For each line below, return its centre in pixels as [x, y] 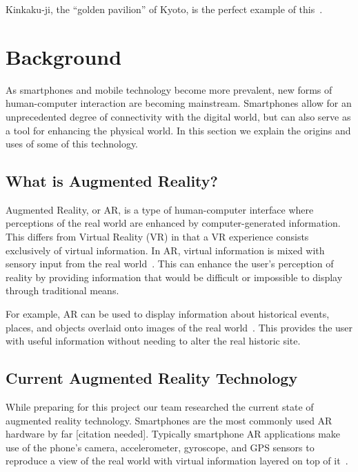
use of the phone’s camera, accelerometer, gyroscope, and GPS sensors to [160, 447]
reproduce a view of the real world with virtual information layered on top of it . [177, 461]
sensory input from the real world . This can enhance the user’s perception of [170, 264]
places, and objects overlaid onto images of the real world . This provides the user [179, 327]
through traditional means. [62, 290]
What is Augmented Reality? [112, 181]
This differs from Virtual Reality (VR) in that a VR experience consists [157, 237]
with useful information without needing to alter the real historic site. [153, 341]
